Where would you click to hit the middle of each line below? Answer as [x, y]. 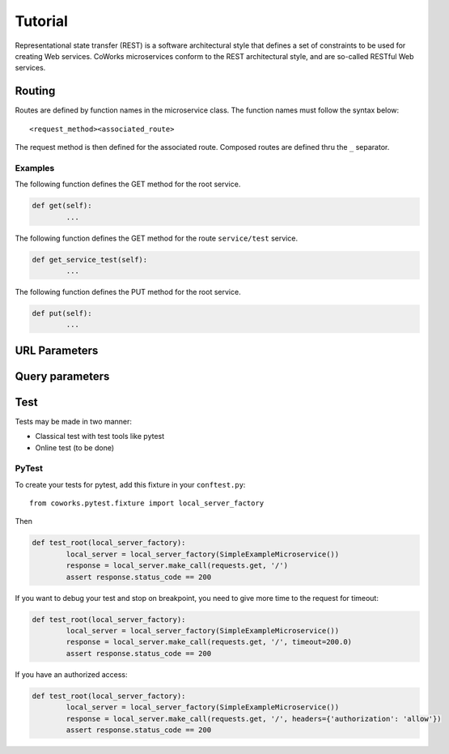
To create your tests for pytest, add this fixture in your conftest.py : [130, 484]
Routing [35, 91]
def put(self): [62, 313]
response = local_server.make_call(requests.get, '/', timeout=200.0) [209, 642]
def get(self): [62, 206]
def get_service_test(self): [90, 260]
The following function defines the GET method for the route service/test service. [157, 238]
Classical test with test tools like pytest [100, 437]
